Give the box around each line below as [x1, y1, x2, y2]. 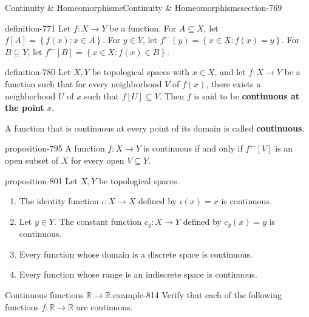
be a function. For [109, 21, 177, 34]
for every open [70, 153, 124, 166]
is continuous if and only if [143, 142, 243, 155]
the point [5, 101, 44, 114]
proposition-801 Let [5, 174, 78, 187]
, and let [214, 65, 246, 78]
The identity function [19, 195, 99, 207]
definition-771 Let [5, 21, 71, 34]
